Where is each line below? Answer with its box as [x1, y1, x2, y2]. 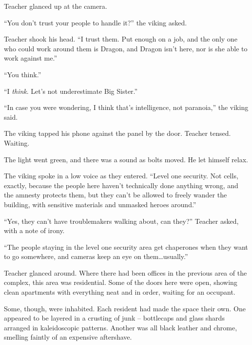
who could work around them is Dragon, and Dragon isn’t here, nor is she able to [4, 43, 248, 53]
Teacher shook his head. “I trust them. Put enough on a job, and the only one [4, 34, 237, 44]
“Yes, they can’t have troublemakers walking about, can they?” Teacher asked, [4, 216, 239, 226]
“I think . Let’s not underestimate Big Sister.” [4, 86, 138, 96]
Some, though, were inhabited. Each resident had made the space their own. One [4, 303, 246, 313]
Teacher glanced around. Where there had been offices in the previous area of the [4, 267, 247, 278]
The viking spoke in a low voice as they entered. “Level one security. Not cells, [4, 171, 238, 181]
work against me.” [4, 53, 57, 63]
